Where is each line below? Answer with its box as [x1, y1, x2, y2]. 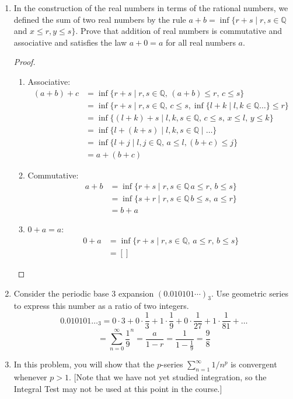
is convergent [231, 358, 277, 370]
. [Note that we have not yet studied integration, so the [68, 371, 267, 383]
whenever [13, 371, 47, 383]
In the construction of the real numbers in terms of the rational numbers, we [13, 2, 288, 13]
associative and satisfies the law [13, 36, 127, 48]
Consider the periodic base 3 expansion [13, 287, 154, 299]
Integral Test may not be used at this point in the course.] [13, 382, 222, 394]
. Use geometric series [211, 287, 288, 299]
